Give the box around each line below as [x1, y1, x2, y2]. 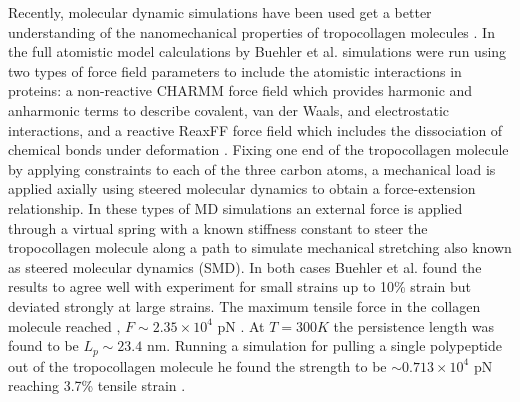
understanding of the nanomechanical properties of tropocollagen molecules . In [8, 21, 495, 42]
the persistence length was [333, 315, 495, 336]
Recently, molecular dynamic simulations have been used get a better [8, 2, 432, 22]
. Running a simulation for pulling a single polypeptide [166, 335, 503, 356]
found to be [8, 335, 79, 356]
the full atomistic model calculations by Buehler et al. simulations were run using [8, 41, 507, 62]
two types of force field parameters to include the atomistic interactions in [8, 60, 462, 81]
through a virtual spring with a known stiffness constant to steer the [8, 217, 428, 238]
